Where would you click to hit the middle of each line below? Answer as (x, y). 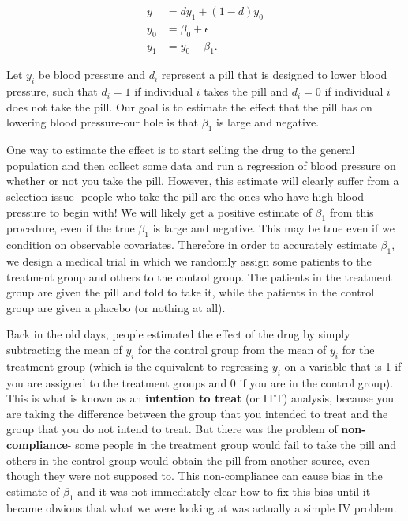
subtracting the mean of (64, 349)
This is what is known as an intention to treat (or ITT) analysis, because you (200, 398)
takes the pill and (246, 91)
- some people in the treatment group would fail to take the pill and (232, 444)
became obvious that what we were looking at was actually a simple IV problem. (202, 507)
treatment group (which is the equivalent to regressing (138, 366)
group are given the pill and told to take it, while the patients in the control (191, 292)
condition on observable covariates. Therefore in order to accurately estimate (192, 245)
